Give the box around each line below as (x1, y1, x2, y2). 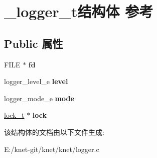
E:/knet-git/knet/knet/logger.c (4, 143, 99, 154)
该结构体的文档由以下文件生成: (4, 126, 104, 137)
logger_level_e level (4, 76, 68, 87)
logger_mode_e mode (4, 93, 74, 103)
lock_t (4, 110, 25, 120)
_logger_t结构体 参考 (4, 1, 153, 22)
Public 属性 (4, 35, 63, 51)
